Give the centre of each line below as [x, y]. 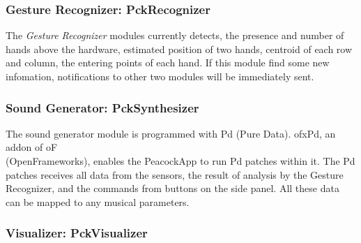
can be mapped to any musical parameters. [98, 201]
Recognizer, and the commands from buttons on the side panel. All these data [172, 188]
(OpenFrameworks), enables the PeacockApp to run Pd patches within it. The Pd [180, 161]
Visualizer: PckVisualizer [77, 233]
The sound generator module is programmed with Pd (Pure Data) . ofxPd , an [171, 133]
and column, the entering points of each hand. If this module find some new [168, 62]
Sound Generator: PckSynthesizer [102, 107]
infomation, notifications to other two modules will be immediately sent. [160, 76]
